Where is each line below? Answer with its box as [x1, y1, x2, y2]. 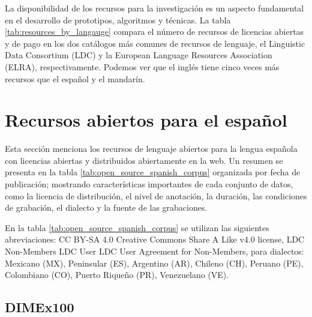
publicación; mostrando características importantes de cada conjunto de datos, [5, 178, 293, 190]
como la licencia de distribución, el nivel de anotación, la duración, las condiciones [5, 189, 307, 202]
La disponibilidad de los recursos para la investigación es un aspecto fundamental [5, 2, 304, 14]
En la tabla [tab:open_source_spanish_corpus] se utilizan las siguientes [5, 221, 269, 234]
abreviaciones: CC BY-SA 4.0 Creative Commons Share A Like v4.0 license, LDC [5, 233, 305, 246]
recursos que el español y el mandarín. [5, 72, 145, 85]
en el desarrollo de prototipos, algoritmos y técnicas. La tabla [5, 13, 231, 26]
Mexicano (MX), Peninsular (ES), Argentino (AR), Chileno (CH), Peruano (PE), [5, 256, 304, 269]
